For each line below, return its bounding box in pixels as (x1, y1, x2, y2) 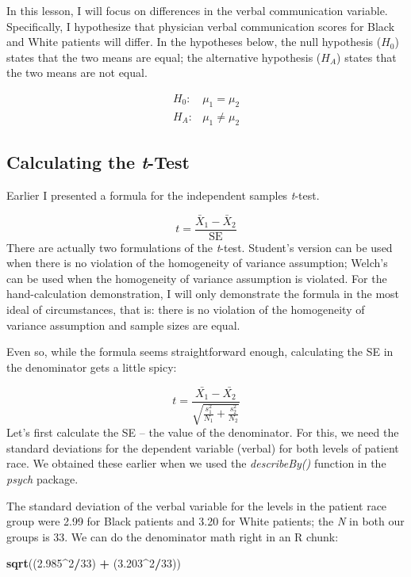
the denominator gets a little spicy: (6, 358, 177, 375)
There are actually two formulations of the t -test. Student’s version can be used (6, 239, 393, 255)
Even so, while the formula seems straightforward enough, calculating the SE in (6, 343, 394, 360)
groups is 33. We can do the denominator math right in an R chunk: (6, 528, 339, 545)
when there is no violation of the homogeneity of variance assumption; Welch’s (6, 254, 388, 271)
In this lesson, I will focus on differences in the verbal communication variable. (6, 2, 388, 18)
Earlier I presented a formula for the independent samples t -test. (6, 186, 320, 203)
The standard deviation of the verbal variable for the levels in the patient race (6, 497, 387, 514)
